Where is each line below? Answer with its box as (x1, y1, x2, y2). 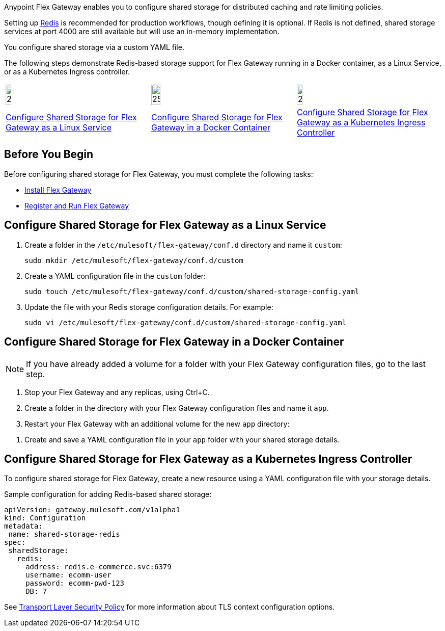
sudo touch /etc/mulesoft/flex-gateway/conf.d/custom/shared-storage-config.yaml (24, 287, 359, 296)
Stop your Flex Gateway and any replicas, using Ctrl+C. (24, 387, 210, 397)
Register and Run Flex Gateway (24, 201, 129, 210)
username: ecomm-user (25, 571, 112, 580)
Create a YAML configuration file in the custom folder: (24, 271, 206, 280)
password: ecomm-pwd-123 (25, 579, 125, 588)
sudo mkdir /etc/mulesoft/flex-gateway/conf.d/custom (24, 256, 243, 265)
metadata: (4, 522, 43, 531)
